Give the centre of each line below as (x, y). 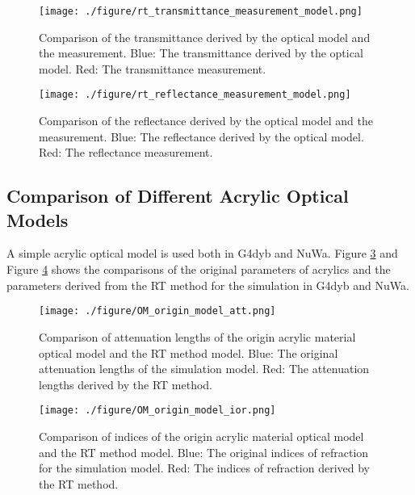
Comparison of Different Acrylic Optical (178, 196)
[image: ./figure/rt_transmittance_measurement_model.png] (201, 11)
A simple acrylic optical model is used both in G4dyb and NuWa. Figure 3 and (202, 253)
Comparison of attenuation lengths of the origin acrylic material (197, 336)
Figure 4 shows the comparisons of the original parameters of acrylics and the (199, 269)
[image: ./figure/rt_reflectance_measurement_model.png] (195, 95)
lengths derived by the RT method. (126, 384)
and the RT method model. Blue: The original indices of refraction (204, 452)
